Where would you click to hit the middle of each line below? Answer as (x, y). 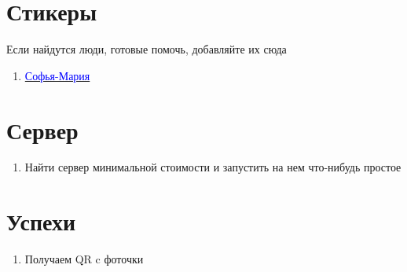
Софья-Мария (57, 75)
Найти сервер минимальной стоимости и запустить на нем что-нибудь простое (213, 167)
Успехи (41, 221)
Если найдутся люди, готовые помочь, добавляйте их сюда (147, 49)
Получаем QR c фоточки (84, 259)
